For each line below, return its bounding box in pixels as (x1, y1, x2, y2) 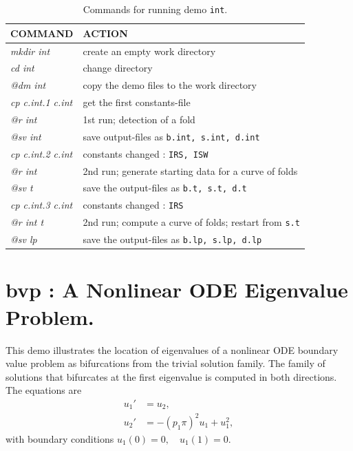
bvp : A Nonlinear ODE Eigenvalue (6, 275, 348, 304)
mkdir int (10, 43, 50, 58)
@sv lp (10, 232, 37, 247)
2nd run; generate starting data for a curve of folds (83, 163, 298, 178)
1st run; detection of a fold (83, 112, 195, 126)
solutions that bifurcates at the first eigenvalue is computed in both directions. (6, 369, 337, 384)
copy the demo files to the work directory (83, 78, 257, 92)
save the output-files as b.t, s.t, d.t (83, 180, 247, 195)
